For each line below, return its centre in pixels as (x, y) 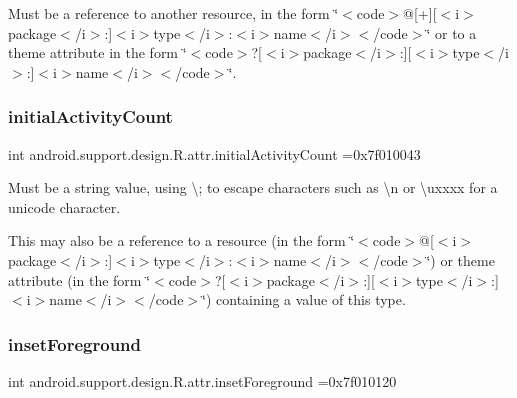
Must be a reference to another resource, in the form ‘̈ (173, 13)
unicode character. (64, 206)
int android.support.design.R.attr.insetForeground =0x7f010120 (202, 380)
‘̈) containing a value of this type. (304, 299)
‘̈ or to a (451, 32)
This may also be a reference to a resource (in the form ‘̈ (181, 240)
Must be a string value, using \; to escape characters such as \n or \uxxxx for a (253, 187)
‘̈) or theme (460, 259)
